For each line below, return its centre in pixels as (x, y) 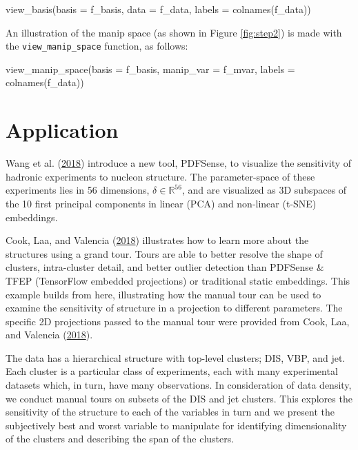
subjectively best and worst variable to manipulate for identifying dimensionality (176, 425)
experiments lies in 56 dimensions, (78, 190)
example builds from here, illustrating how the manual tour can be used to (163, 294)
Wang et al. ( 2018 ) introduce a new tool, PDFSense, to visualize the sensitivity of (179, 163)
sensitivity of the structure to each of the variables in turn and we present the (170, 412)
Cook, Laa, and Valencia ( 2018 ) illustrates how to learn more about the (157, 240)
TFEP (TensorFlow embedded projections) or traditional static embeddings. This (178, 280)
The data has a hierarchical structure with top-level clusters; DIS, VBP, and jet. (176, 357)
